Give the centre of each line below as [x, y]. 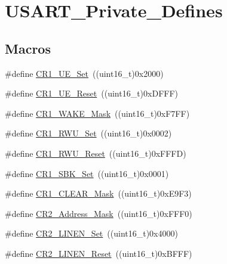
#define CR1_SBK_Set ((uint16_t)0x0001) [87, 173]
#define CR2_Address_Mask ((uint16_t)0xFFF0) [99, 213]
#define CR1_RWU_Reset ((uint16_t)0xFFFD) [96, 153]
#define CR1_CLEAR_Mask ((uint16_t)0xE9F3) [98, 193]
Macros [28, 48]
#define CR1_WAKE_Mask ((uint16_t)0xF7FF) [97, 113]
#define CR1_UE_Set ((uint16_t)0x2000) [84, 73]
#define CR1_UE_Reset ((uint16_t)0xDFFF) [92, 93]
